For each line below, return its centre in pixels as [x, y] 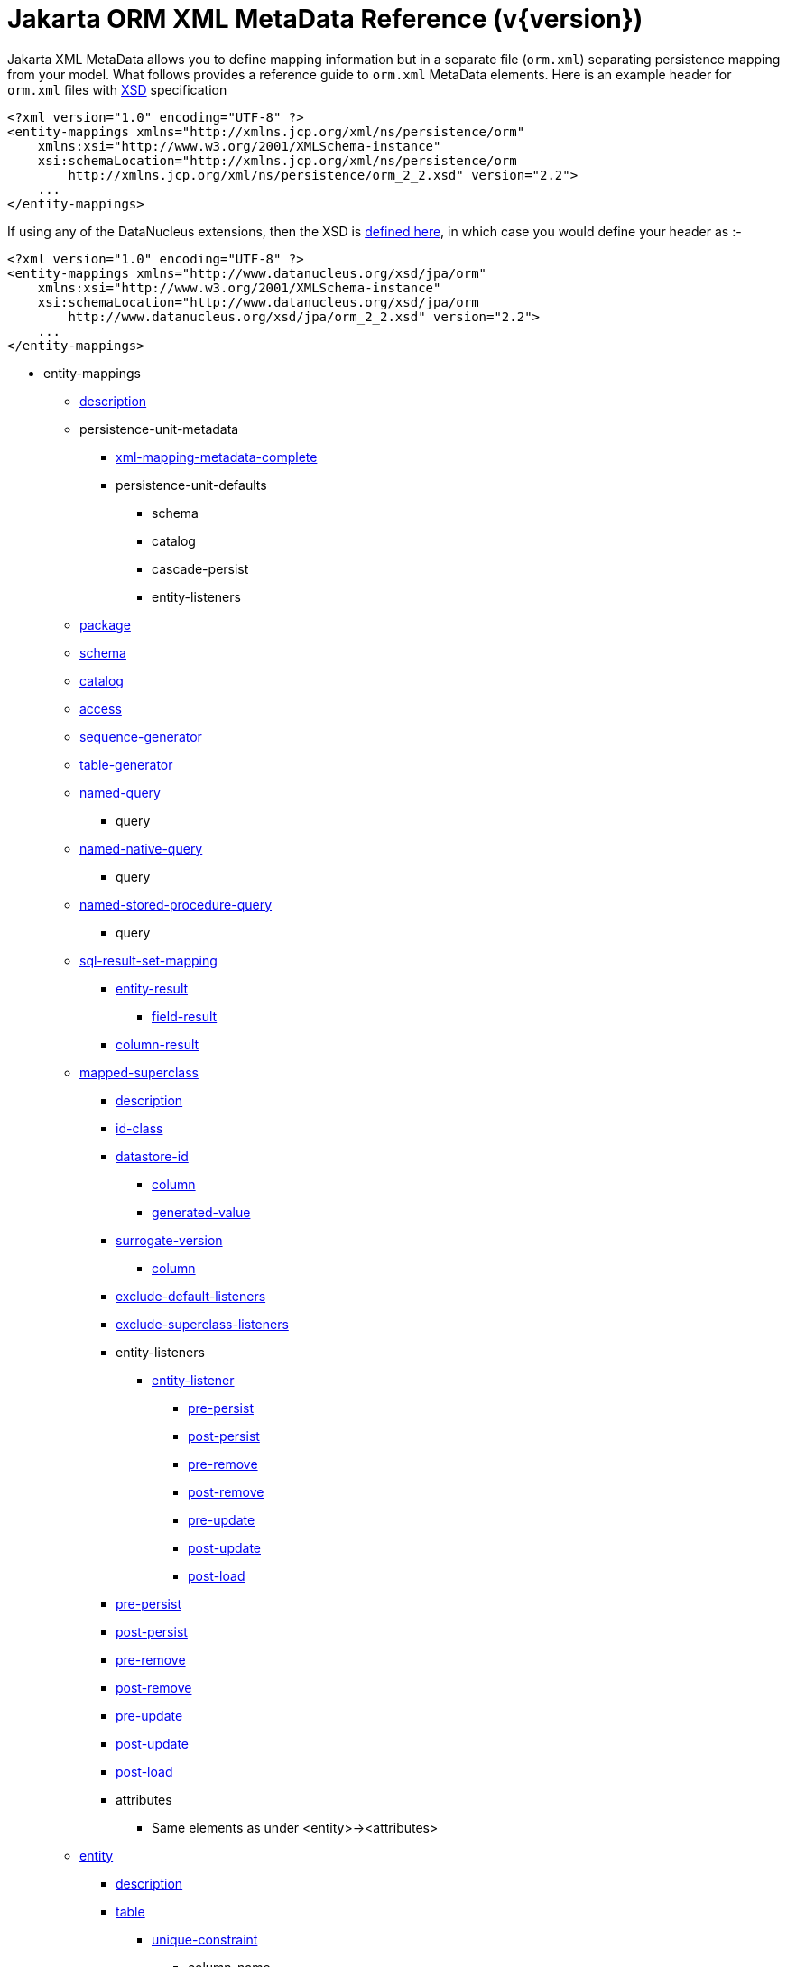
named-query [120, 792]
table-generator [126, 764]
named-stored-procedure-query [176, 904]
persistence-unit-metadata [159, 429]
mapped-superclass [139, 1072]
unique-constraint [205, 1939]
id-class [139, 1128]
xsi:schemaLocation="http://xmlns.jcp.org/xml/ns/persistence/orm [277, 160]
